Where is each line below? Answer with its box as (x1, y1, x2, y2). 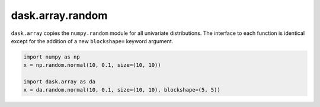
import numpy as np (23, 53, 80, 60)
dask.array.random (11, 9, 108, 22)
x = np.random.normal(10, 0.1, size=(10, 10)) (23, 62, 161, 69)
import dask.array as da (23, 79, 96, 85)
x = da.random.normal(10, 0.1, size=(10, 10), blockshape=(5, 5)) (23, 86, 220, 93)
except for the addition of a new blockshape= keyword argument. (11, 37, 174, 44)
